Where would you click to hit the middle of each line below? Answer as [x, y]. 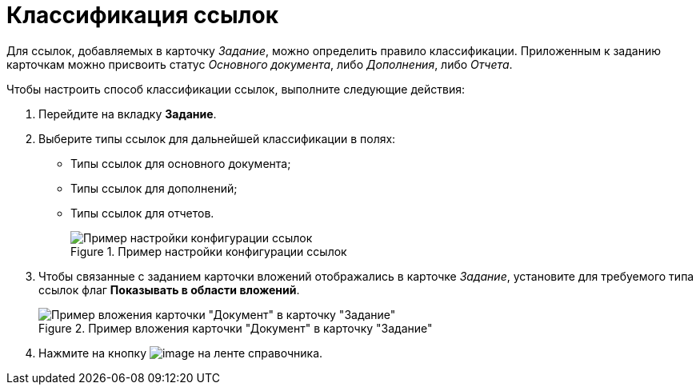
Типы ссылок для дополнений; [154, 188]
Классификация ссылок [142, 15]
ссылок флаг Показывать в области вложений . [169, 289]
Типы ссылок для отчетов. [142, 213]
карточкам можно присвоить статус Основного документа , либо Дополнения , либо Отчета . [260, 64]
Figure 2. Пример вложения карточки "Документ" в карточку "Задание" [236, 328]
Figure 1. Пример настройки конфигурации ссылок [209, 251]
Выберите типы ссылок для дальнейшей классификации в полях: [217, 138]
